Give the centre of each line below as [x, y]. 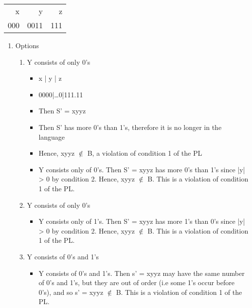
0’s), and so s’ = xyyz [71, 292]
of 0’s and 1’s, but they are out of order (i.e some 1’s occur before [136, 282]
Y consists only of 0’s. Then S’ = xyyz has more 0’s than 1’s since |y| [142, 169]
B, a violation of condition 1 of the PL [145, 153]
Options [27, 45]
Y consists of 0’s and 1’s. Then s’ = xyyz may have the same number [142, 273]
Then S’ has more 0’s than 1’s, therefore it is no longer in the [130, 127]
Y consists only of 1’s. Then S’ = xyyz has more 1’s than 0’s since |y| [142, 221]
